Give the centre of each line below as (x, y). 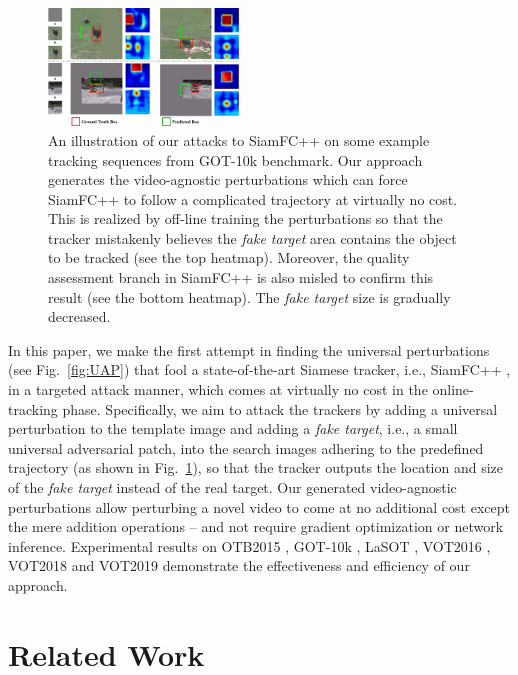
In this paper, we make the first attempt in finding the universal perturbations (249, 349)
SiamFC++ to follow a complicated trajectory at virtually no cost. (253, 198)
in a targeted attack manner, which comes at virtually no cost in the (218, 389)
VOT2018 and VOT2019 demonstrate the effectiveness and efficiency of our (239, 565)
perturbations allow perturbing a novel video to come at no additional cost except (259, 506)
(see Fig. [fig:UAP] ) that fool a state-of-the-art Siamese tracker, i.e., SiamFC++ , (259, 369)
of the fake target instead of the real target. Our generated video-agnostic (232, 487)
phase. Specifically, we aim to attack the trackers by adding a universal (280, 408)
